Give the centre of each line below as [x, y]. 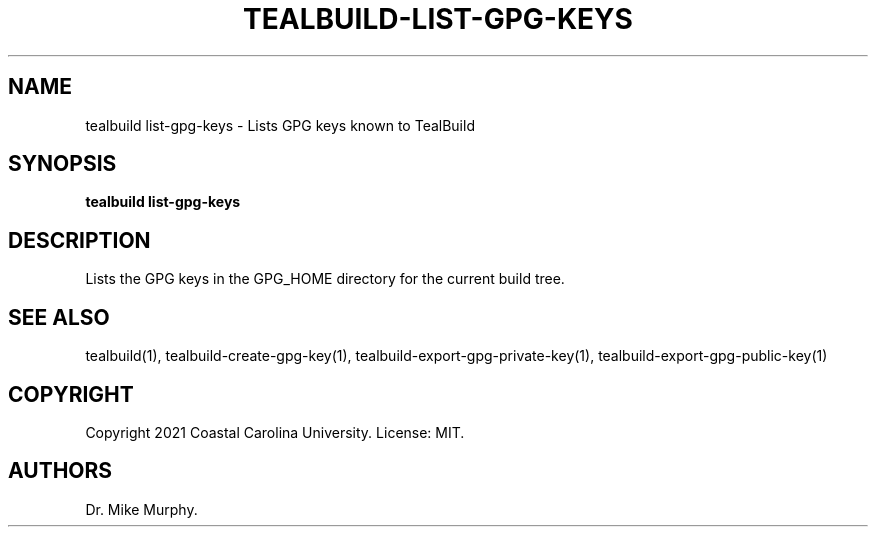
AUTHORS [60, 471]
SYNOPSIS [62, 164]
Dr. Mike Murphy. [141, 509]
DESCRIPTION [79, 240]
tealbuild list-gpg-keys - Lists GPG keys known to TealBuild [280, 125]
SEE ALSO [59, 317]
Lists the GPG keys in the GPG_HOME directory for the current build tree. [325, 279]
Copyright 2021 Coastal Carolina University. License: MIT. [275, 432]
